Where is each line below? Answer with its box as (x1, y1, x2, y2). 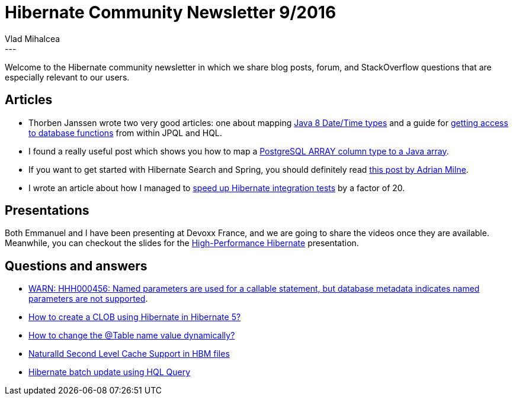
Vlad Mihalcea (5, 33, 60, 44)
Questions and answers (5, 258, 148, 273)
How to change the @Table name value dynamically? (28, 330, 235, 341)
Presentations (5, 203, 89, 218)
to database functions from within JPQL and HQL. (28, 127, 222, 138)
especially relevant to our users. (5, 72, 130, 82)
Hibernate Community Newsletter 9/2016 (5, 2, 336, 22)
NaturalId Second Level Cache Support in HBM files (28, 349, 230, 359)
